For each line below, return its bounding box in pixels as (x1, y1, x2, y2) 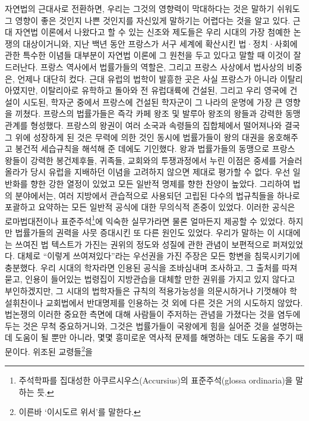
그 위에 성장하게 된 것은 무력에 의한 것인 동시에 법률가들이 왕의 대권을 (5, 130, 265, 143)
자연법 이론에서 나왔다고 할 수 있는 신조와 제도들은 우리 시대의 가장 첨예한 (15, 26, 291, 38)
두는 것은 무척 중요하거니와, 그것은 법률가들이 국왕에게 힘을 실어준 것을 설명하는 (5, 319, 303, 332)
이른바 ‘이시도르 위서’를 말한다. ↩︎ (18, 406, 141, 418)
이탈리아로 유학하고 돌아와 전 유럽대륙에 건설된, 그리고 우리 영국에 (40, 84, 287, 96)
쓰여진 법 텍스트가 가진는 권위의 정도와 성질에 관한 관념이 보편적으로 (15, 238, 270, 250)
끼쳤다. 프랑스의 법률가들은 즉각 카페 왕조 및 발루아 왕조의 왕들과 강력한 (15, 107, 283, 120)
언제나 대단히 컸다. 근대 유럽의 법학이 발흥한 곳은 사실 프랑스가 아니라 (17, 72, 278, 85)
